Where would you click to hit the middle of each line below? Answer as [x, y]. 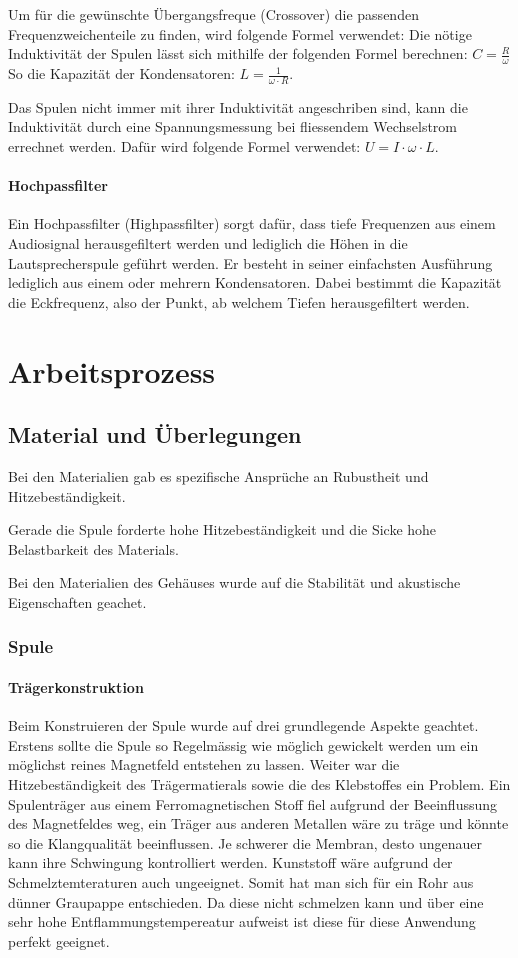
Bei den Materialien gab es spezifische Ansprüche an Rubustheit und [218, 475]
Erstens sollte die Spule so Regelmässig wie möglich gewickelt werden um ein [243, 744]
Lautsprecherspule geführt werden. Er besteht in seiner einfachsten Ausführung [250, 262]
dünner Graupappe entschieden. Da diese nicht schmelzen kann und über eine [246, 901]
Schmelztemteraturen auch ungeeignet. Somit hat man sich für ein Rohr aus [241, 881]
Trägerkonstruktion [76, 686]
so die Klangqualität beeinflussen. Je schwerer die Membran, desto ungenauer [245, 842]
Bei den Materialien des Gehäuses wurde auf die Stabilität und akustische [234, 582]
